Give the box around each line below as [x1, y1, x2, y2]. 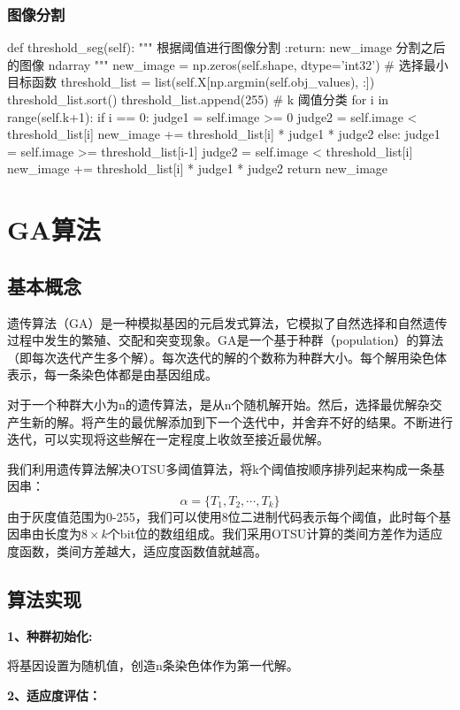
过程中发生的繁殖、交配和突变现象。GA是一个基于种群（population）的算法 [7, 331, 444, 349]
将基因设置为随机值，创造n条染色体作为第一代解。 [7, 656, 299, 675]
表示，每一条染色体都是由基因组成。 [7, 365, 218, 384]
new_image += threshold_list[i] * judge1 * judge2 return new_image [7, 159, 388, 178]
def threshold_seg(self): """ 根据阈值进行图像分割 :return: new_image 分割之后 [7, 38, 446, 57]
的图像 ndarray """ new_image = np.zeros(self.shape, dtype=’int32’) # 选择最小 [7, 55, 448, 73]
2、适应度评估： [7, 686, 102, 705]
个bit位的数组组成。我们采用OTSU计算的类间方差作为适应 [107, 524, 443, 543]
